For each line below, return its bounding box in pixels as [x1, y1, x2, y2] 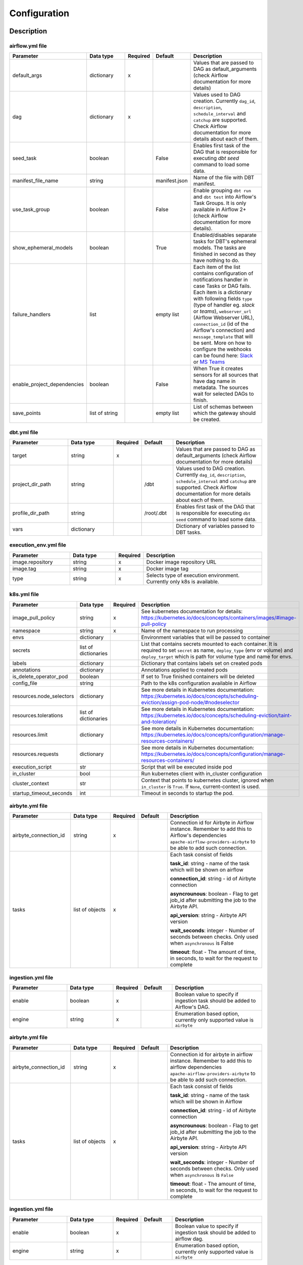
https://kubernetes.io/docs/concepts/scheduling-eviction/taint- [141, 711, 292, 719]
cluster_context [12, 780, 49, 787]
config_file [12, 680, 37, 687]
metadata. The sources [193, 384, 248, 391]
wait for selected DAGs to [193, 390, 254, 397]
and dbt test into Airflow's [193, 193, 257, 200]
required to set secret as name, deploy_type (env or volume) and [141, 647, 293, 654]
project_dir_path [12, 481, 51, 488]
